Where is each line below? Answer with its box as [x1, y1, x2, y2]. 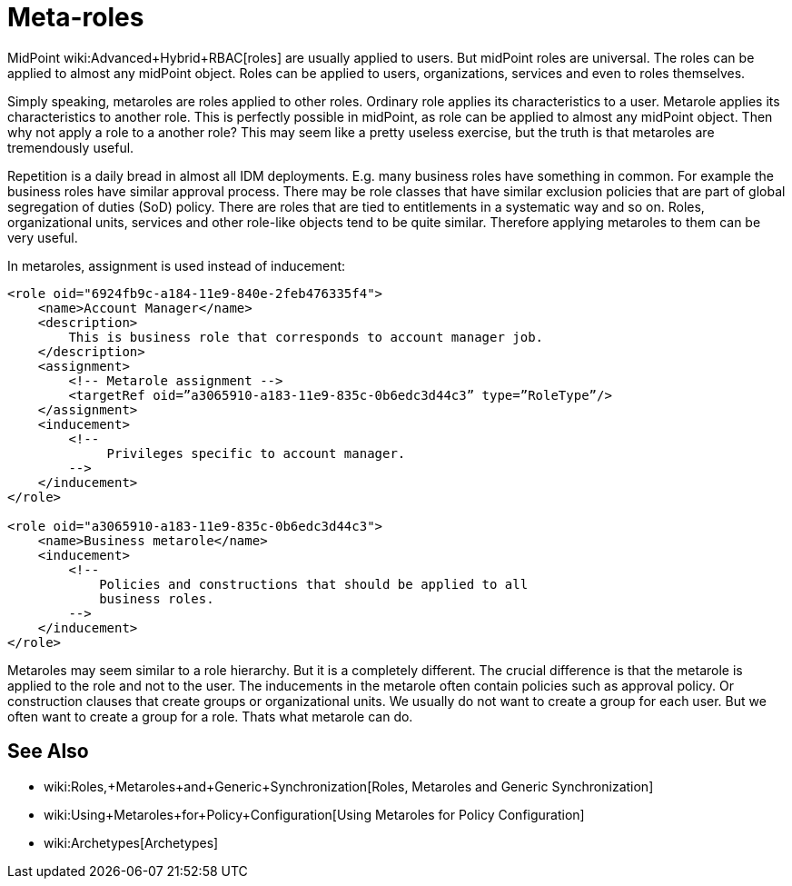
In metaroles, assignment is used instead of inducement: [7, 257, 346, 274]
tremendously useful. [7, 139, 134, 155]
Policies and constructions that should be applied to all [99, 576, 529, 592]
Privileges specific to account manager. [106, 445, 406, 461]
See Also [7, 740, 89, 763]
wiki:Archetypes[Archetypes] [44, 834, 219, 851]
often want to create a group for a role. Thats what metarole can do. [7, 708, 413, 724]
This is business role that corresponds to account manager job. [68, 329, 544, 344]
